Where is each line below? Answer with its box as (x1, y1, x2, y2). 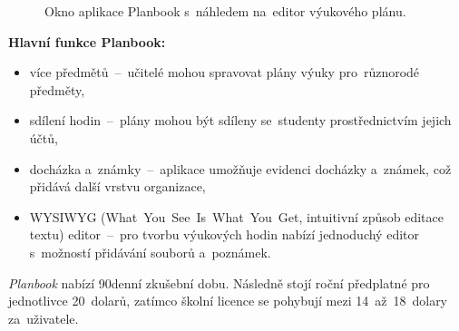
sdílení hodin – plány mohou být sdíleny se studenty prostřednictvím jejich (29, 111, 452, 130)
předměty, (29, 80, 85, 99)
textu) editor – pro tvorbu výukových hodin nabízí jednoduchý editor (29, 225, 419, 244)
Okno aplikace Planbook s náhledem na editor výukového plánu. (44, 2, 406, 20)
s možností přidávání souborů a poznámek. (29, 242, 271, 261)
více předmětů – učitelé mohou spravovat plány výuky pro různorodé (29, 63, 420, 82)
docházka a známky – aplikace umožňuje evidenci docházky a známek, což (29, 159, 452, 178)
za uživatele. (8, 308, 79, 327)
